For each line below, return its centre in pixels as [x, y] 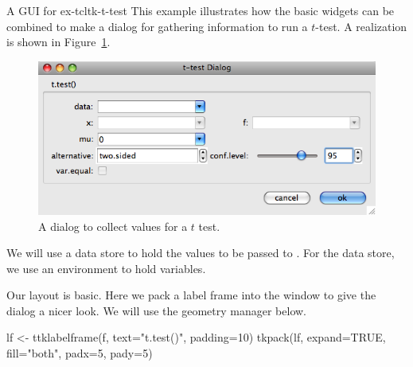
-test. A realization [361, 26]
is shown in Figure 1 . [58, 42]
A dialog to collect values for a [113, 226]
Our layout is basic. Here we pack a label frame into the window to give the [191, 295]
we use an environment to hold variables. [106, 268]
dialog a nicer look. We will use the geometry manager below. [157, 310]
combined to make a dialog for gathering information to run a [157, 26]
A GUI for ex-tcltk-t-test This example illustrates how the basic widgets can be [201, 10]
